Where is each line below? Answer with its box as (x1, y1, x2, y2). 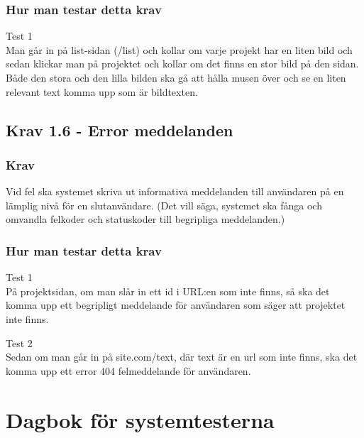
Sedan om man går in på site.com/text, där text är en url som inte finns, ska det (6, 349, 358, 364)
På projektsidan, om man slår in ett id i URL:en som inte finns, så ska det (6, 283, 330, 298)
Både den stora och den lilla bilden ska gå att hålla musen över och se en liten (6, 70, 346, 84)
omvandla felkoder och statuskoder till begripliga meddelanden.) (6, 212, 285, 226)
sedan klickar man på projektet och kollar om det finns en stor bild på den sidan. (6, 56, 359, 71)
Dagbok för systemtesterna (6, 405, 275, 434)
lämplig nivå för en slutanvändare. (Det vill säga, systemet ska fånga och (6, 197, 322, 212)
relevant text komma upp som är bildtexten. (6, 84, 198, 99)
